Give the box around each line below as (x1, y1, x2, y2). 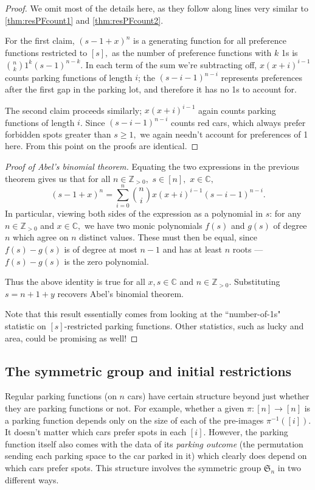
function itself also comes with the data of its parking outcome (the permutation (5, 437, 303, 450)
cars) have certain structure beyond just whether (127, 390, 310, 402)
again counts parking (198, 103, 276, 116)
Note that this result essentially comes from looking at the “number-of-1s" (5, 307, 281, 320)
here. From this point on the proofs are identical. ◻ (5, 139, 199, 152)
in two (277, 461, 301, 474)
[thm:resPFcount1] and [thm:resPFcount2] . (5, 13, 164, 26)
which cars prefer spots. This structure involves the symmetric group (5, 461, 261, 474)
